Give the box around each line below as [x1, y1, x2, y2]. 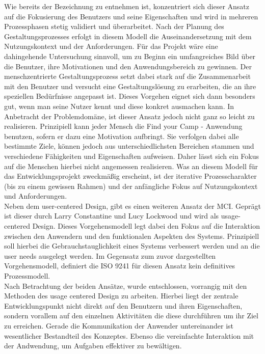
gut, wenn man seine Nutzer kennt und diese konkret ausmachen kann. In [4, 100, 234, 111]
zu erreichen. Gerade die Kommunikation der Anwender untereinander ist [4, 320, 234, 331]
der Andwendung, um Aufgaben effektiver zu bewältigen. [4, 340, 182, 351]
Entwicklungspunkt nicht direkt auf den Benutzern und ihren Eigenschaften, [4, 300, 243, 311]
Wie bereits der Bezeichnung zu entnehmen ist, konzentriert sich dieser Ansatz [4, 1, 249, 11]
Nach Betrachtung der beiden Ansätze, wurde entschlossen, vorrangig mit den [4, 280, 247, 291]
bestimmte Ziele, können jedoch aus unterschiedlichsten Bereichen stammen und [4, 141, 254, 151]
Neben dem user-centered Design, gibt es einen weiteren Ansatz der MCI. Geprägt [4, 200, 261, 211]
